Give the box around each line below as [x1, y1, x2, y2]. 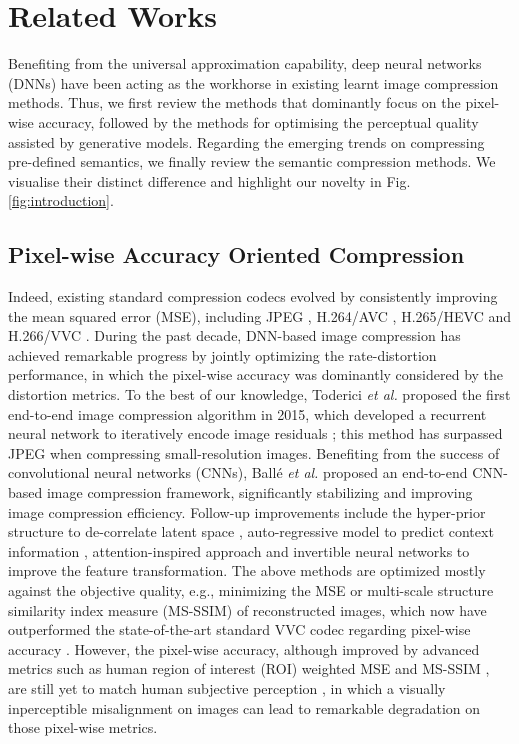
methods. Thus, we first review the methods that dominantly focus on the [8, 92, 461, 113]
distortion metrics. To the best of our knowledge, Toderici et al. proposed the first [8, 384, 511, 405]
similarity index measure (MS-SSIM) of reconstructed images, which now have [8, 599, 487, 620]
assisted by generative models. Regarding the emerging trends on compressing [8, 131, 485, 152]
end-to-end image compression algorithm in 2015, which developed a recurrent [8, 403, 487, 424]
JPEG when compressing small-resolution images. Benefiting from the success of [8, 442, 500, 463]
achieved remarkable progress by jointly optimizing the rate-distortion [8, 344, 437, 365]
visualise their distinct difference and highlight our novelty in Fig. [8, 170, 411, 191]
